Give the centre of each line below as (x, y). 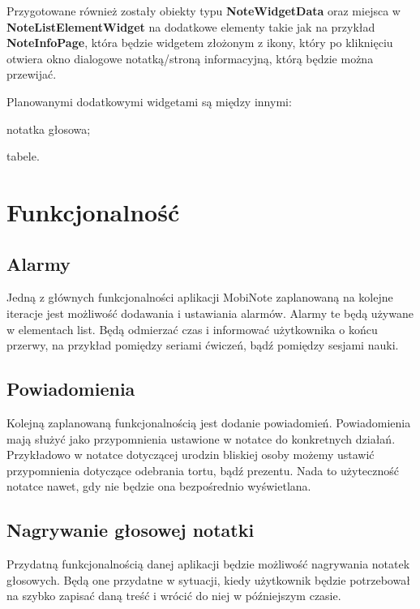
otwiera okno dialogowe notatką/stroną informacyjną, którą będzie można (190, 58)
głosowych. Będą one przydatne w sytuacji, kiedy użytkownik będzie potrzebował (208, 579)
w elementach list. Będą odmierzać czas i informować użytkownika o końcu (192, 329)
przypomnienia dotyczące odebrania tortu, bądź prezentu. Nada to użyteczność (203, 470)
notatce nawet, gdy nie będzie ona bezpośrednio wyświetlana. (159, 486)
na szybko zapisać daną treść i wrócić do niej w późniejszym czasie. (174, 596)
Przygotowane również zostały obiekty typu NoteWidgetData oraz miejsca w (204, 11)
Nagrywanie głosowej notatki (131, 530)
